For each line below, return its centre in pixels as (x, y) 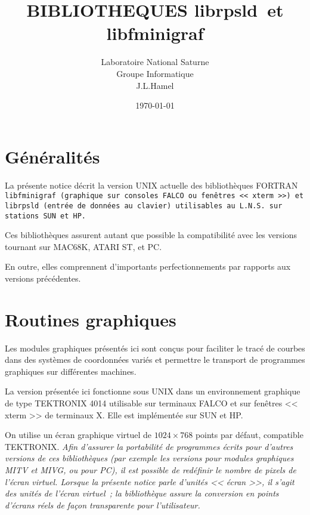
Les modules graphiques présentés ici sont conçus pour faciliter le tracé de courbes (155, 348)
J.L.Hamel (155, 85)
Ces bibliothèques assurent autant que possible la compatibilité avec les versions (151, 235)
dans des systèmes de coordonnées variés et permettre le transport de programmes (155, 360)
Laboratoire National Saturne (155, 62)
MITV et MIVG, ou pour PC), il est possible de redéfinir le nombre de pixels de (151, 470)
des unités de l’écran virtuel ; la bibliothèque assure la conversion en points (142, 493)
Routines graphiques (91, 319)
